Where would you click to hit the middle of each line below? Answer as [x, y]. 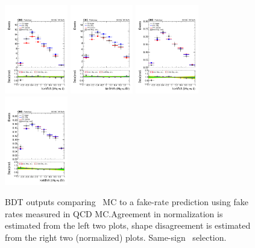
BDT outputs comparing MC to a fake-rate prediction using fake [127, 202]
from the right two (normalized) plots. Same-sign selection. [116, 237]
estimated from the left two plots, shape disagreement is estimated [128, 225]
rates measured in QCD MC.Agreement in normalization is [114, 213]
